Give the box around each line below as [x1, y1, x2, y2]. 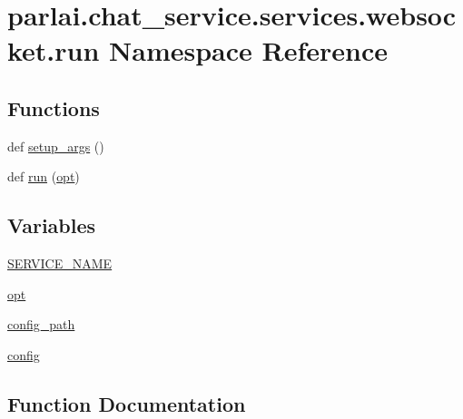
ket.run [7, 32, 100, 69]
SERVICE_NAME [7, 254, 113, 273]
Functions [7, 93, 100, 122]
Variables [7, 211, 96, 239]
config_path [7, 315, 75, 334]
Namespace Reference [109, 32, 389, 69]
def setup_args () [7, 136, 104, 155]
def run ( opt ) [7, 167, 80, 186]
